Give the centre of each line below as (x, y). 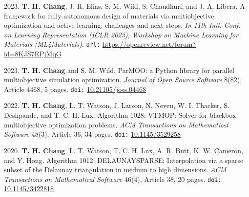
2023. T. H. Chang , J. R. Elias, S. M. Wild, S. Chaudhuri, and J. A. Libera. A (124, 6)
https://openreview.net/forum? (149, 44)
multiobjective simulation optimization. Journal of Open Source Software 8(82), (123, 80)
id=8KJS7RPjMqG (33, 54)
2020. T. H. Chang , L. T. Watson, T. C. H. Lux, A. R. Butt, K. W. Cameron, (124, 150)
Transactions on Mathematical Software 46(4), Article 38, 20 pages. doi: (113, 179)
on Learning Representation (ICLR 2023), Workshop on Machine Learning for (121, 34)
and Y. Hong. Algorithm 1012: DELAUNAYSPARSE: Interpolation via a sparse (124, 160)
